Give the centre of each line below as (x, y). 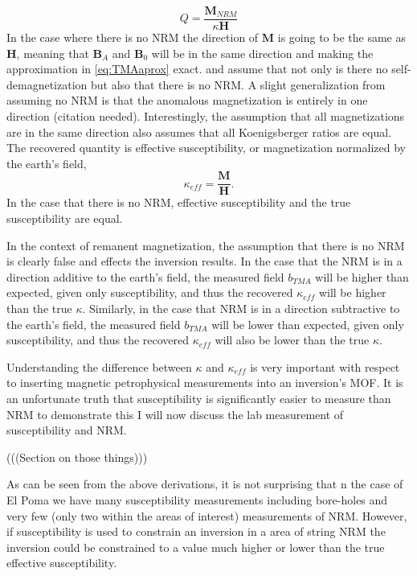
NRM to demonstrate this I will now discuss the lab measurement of (175, 414)
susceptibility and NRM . (67, 430)
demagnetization (47, 84)
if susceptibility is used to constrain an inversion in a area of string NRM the (196, 531)
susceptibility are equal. (65, 218)
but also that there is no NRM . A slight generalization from (238, 84)
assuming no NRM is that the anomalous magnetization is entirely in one (187, 100)
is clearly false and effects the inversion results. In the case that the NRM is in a (204, 261)
